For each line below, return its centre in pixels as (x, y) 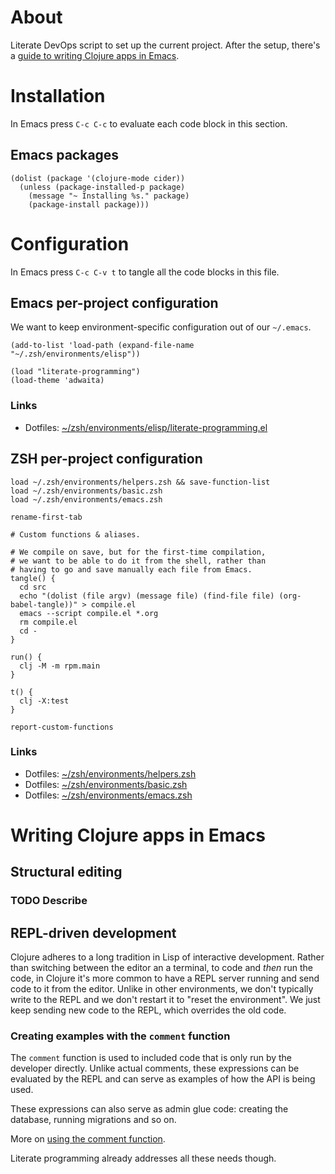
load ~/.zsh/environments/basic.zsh (86, 491)
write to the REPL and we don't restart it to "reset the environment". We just (165, 1000)
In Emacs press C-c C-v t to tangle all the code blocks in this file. (145, 272)
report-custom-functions (62, 727)
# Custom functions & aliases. (75, 534)
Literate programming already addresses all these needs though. (143, 1158)
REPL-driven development (93, 932)
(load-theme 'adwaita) (57, 381)
